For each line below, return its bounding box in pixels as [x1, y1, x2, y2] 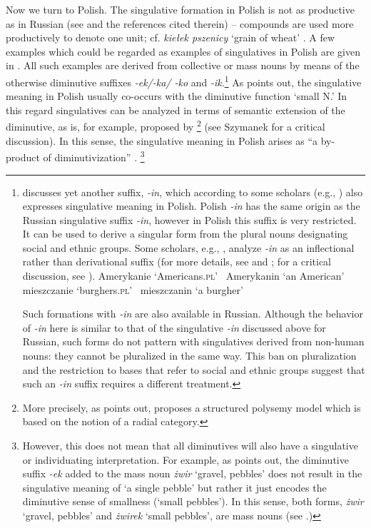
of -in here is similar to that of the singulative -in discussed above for [22, 320, 326, 335]
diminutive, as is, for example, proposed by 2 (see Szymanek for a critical [6, 117, 325, 134]
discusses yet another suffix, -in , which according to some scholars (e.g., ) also [22, 184, 363, 199]
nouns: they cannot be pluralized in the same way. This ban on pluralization [22, 348, 357, 363]
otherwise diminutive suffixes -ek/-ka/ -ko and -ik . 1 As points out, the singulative [6, 72, 362, 89]
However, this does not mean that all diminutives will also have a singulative [22, 438, 358, 452]
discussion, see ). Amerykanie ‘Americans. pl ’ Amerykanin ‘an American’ [22, 268, 345, 283]
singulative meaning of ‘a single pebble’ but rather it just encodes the [22, 479, 327, 494]
